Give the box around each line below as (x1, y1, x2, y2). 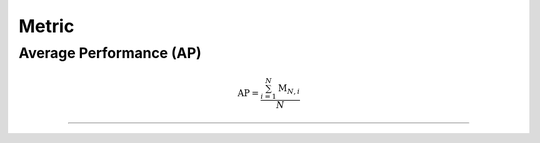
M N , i (278, 83, 300, 96)
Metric (18, 15, 75, 37)
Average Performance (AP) (18, 44, 202, 62)
